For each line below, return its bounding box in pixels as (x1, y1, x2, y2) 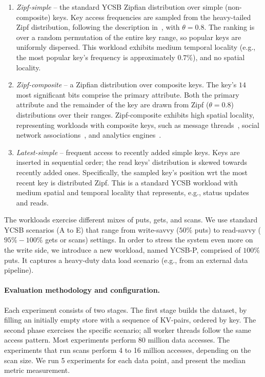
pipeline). (4, 265, 34, 275)
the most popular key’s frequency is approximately (16, 51, 175, 62)
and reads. (16, 197, 49, 208)
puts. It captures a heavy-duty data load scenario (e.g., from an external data (4, 254, 248, 265)
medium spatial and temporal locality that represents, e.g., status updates (16, 187, 249, 198)
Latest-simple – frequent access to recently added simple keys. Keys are (16, 146, 240, 157)
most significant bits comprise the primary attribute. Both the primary (16, 89, 239, 100)
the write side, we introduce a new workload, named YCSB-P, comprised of (4, 244, 241, 255)
